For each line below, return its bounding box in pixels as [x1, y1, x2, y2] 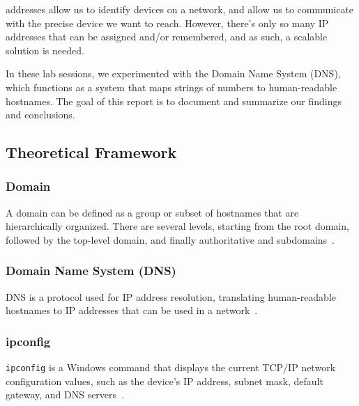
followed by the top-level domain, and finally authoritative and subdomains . [6, 232, 335, 247]
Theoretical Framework [6, 141, 177, 163]
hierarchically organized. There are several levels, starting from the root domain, [6, 219, 349, 233]
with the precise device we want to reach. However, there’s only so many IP [6, 15, 329, 30]
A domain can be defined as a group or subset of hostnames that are [6, 205, 299, 219]
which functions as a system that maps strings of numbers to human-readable [6, 79, 337, 94]
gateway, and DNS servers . [6, 387, 124, 402]
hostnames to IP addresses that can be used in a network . [6, 303, 258, 318]
